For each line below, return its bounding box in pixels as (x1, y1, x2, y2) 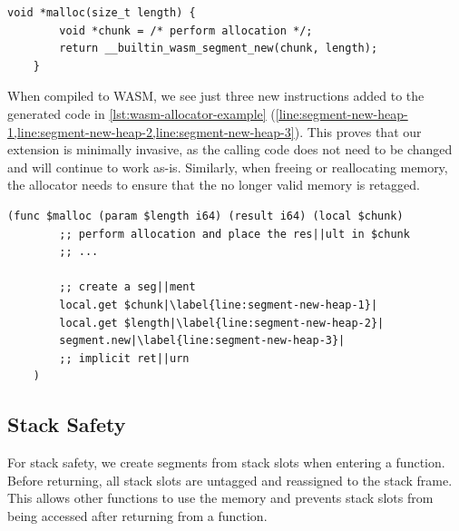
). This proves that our (294, 122, 422, 141)
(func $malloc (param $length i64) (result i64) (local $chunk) (7, 209, 404, 222)
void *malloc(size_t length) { (7, 6, 196, 19)
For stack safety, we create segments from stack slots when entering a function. (7, 453, 445, 472)
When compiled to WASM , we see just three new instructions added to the (7, 86, 425, 105)
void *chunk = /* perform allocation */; (59, 24, 313, 37)
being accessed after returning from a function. (7, 506, 268, 525)
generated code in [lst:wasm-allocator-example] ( (7, 103, 276, 123)
